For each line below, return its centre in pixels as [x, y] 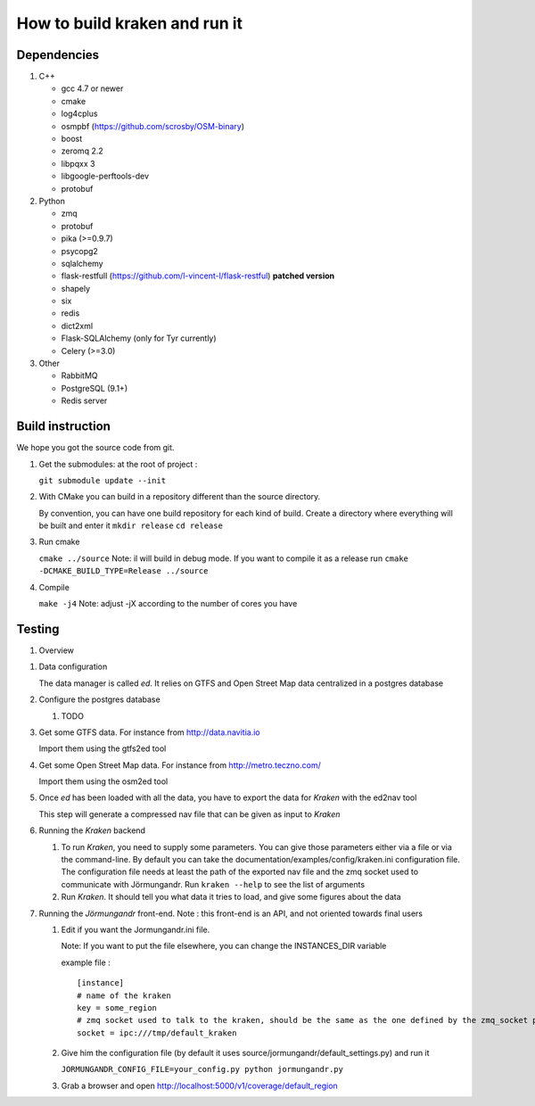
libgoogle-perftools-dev [105, 176]
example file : [86, 962]
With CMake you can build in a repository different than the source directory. [180, 497]
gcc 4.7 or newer [92, 88]
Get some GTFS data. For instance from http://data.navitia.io [149, 732]
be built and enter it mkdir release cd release [131, 525]
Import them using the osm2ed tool [103, 781]
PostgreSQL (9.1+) [95, 388]
